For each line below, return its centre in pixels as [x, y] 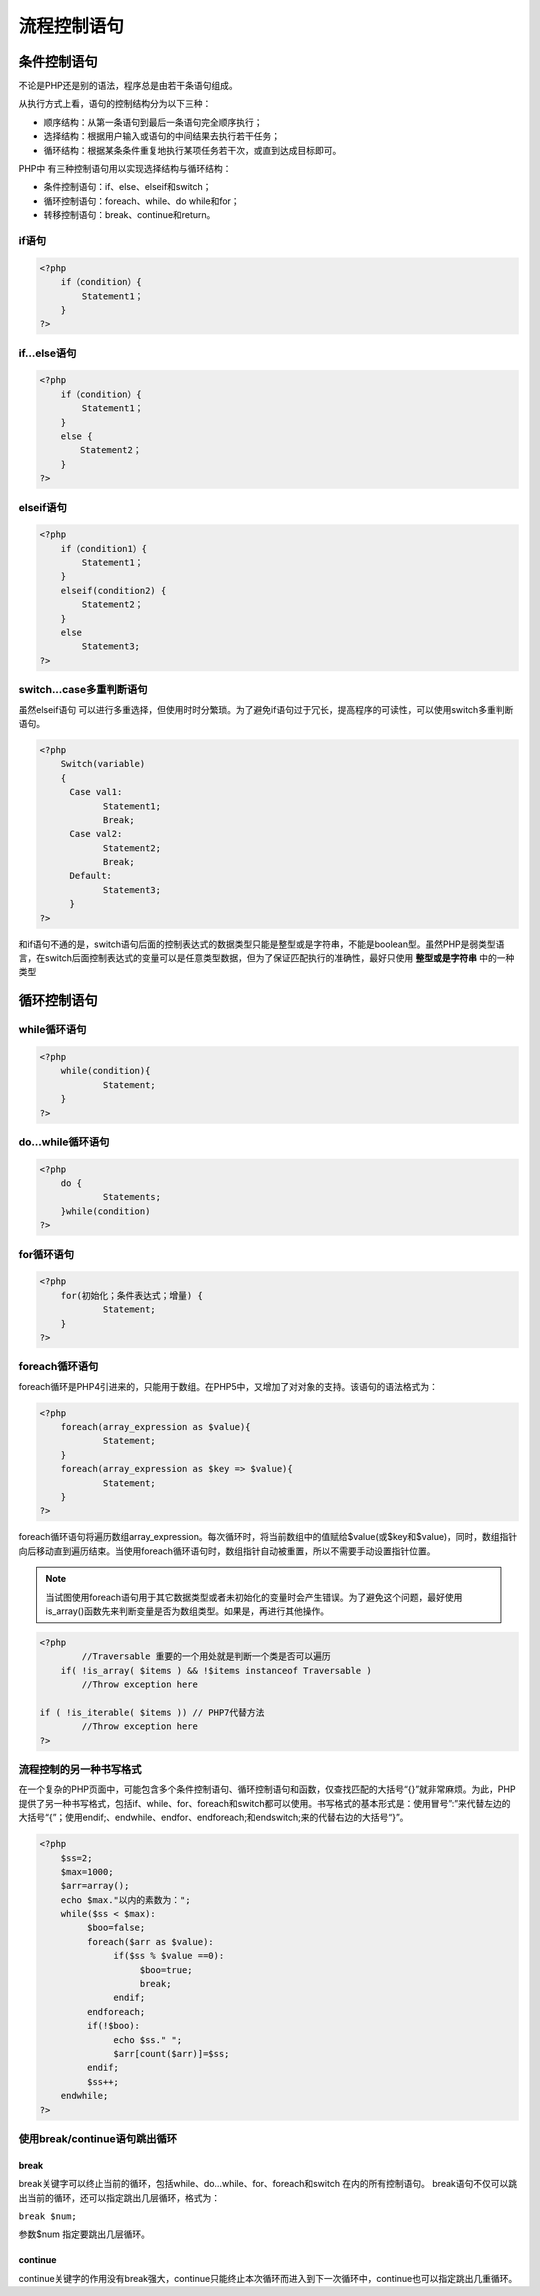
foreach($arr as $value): [150, 1941]
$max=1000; [87, 1871]
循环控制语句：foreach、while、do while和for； [141, 201]
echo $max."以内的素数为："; [125, 1899]
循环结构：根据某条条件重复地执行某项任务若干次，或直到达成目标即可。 [192, 150]
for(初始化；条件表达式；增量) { [132, 1295]
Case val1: [96, 792]
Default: [90, 876]
